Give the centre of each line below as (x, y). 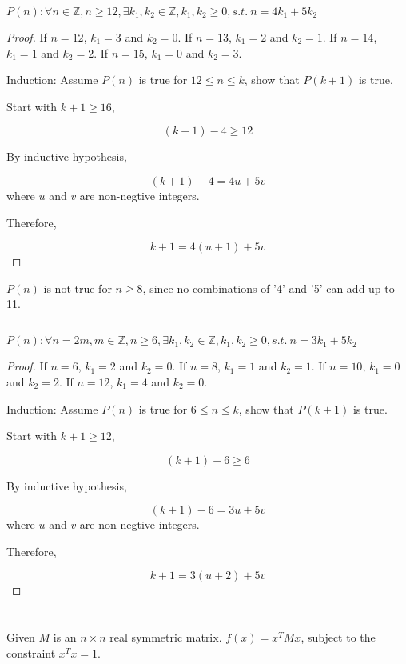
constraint (31, 652)
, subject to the (338, 637)
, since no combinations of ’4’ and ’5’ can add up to (269, 288)
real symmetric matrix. (166, 637)
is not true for (78, 288)
